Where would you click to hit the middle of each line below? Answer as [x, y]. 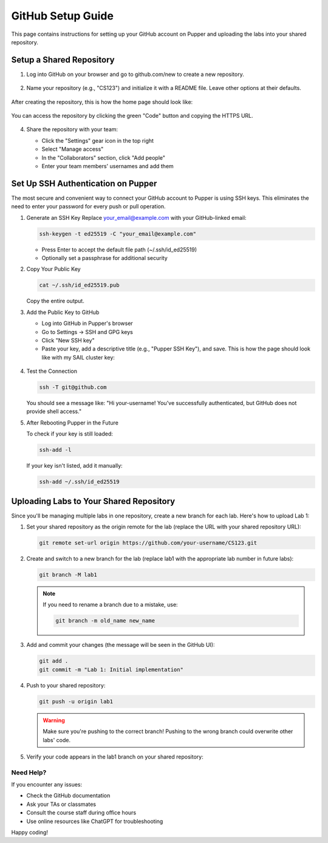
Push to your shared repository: [66, 685]
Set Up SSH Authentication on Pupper [84, 183]
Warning [54, 720]
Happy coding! [30, 832]
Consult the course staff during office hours [81, 813]
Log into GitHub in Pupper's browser [87, 323]
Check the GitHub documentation [68, 796]
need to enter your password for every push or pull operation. [88, 206]
